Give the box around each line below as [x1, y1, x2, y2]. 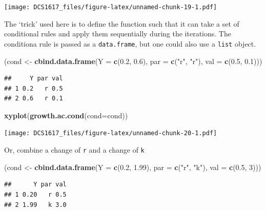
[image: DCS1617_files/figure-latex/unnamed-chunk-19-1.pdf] [4, 4, 217, 11]
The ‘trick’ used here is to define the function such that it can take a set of [4, 18, 239, 29]
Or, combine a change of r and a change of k [4, 144, 145, 155]
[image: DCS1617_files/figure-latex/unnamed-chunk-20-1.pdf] [4, 130, 217, 137]
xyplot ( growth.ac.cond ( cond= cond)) [4, 110, 128, 120]
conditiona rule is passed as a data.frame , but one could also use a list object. [4, 38, 256, 49]
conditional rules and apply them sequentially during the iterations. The [4, 28, 231, 39]
